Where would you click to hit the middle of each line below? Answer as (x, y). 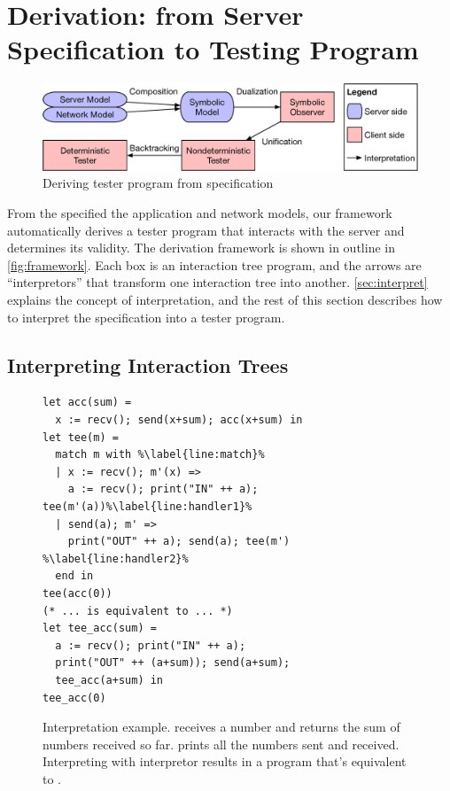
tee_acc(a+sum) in (109, 680)
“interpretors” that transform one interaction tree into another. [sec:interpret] (217, 282)
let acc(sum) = (87, 403)
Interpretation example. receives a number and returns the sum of (221, 727)
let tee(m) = (81, 437)
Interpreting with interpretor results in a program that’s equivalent (225, 761)
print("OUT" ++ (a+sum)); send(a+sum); (173, 663)
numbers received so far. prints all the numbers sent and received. (221, 744)
